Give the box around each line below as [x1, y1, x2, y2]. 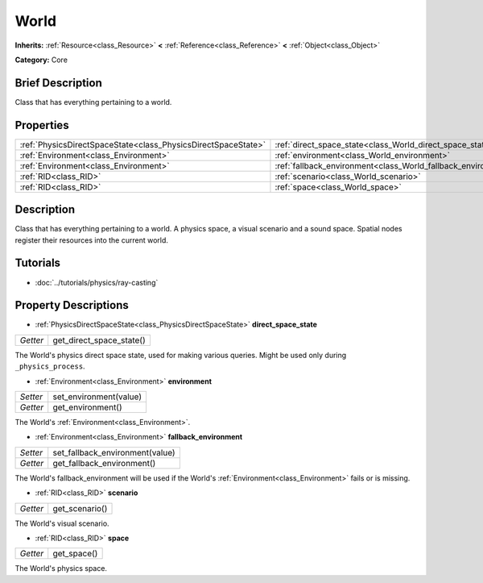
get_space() [52, 548, 98, 560]
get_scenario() [52, 502, 108, 514]
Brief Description [14, 76, 102, 90]
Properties [14, 118, 69, 132]
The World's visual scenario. [14, 518, 109, 528]
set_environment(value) [52, 391, 142, 402]
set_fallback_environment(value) [52, 447, 176, 458]
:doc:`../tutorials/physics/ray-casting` [35, 277, 159, 287]
